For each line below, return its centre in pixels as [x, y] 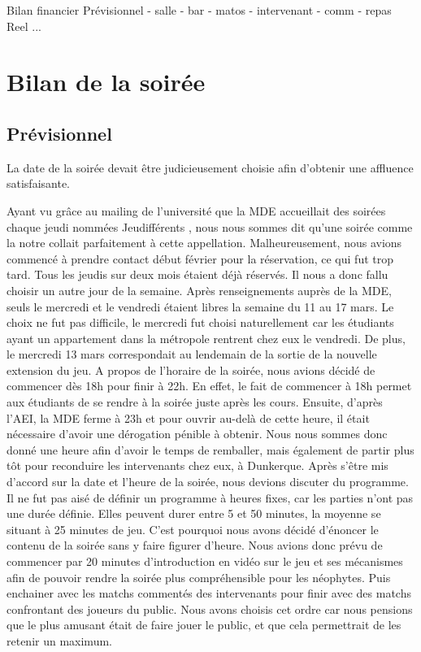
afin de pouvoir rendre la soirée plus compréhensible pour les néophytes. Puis [199, 577]
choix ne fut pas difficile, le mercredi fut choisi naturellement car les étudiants [200, 322]
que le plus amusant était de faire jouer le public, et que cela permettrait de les [204, 625]
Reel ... [24, 26]
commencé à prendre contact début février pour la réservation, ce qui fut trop [200, 258]
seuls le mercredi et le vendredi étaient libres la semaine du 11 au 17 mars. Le [200, 306]
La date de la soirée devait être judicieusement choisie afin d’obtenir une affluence [210, 167]
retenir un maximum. [59, 640]
